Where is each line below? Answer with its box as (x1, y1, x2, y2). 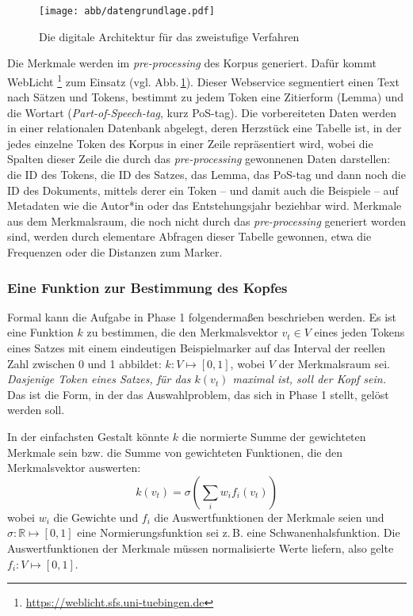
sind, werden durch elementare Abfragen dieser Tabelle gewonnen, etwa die (7, 228, 372, 245)
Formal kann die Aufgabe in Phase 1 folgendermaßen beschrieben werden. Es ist (7, 308, 397, 325)
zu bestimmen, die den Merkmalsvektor (86, 324, 278, 340)
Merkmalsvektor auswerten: (7, 459, 141, 476)
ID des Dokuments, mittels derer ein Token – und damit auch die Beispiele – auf (7, 181, 399, 198)
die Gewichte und (53, 508, 139, 525)
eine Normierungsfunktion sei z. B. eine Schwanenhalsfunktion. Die (77, 524, 400, 541)
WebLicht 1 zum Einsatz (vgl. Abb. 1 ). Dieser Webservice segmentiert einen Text (7, 70, 400, 89)
